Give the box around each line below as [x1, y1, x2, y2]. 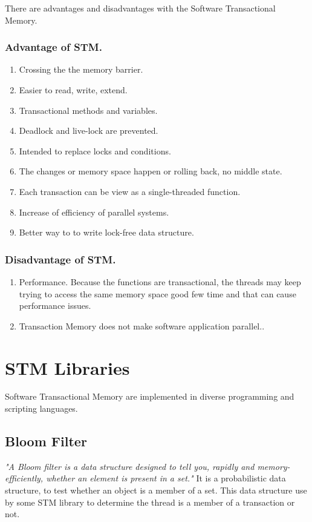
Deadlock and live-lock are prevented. [19, 124, 158, 137]
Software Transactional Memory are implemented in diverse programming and [5, 390, 294, 403]
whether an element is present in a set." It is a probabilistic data [46, 472, 286, 484]
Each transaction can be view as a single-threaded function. [19, 185, 241, 197]
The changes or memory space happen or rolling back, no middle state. [19, 165, 282, 177]
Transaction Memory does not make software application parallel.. [19, 319, 265, 332]
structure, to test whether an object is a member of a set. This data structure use [5, 484, 307, 497]
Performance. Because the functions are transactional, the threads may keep [19, 275, 301, 288]
